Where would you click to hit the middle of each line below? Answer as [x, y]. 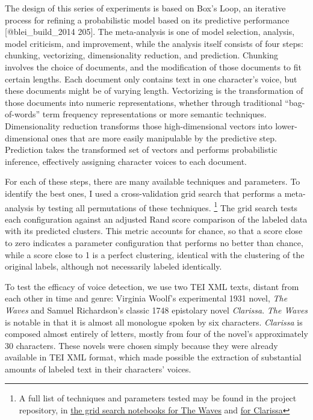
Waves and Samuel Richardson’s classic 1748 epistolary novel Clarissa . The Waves [156, 310]
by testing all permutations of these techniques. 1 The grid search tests [167, 206]
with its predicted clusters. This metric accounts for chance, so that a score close [154, 231]
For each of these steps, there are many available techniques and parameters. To [153, 181]
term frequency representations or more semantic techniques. [154, 114]
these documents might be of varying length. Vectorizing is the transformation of [154, 91]
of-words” [23, 114]
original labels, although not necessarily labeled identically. [113, 266]
